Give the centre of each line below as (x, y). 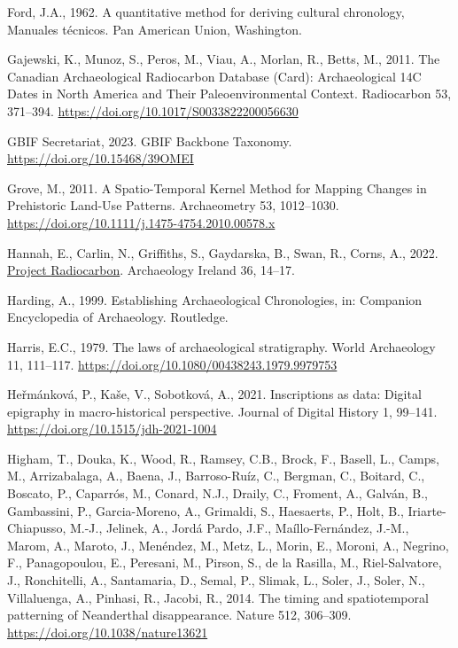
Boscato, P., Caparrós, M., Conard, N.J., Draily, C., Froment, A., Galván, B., (217, 493)
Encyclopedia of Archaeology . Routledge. (118, 317)
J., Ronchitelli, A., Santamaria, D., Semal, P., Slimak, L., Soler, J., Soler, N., (216, 580)
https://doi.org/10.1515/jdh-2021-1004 (112, 429)
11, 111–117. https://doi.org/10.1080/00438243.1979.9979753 (172, 364)
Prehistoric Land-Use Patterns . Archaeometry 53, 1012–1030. (173, 205)
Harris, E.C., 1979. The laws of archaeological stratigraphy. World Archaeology (221, 346)
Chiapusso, (37, 528)
